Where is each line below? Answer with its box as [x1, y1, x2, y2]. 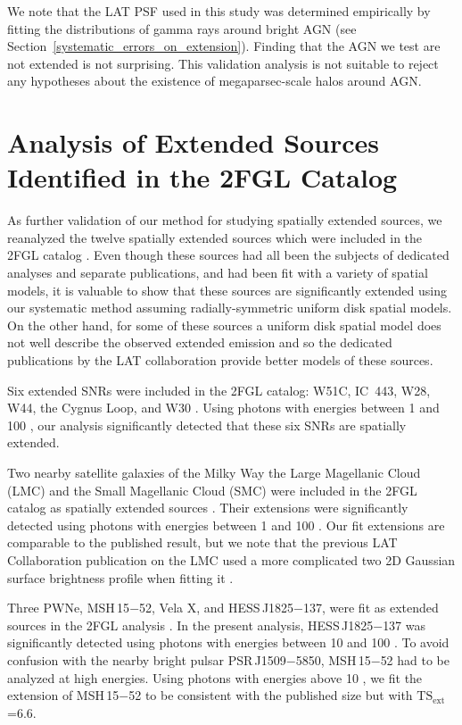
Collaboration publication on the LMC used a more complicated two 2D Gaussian [7, 550, 456, 569]
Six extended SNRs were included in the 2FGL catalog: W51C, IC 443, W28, [7, 380, 431, 399]
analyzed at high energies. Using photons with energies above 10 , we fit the [7, 668, 423, 687]
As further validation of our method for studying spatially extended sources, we [7, 211, 442, 229]
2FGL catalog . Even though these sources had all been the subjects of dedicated [7, 246, 450, 264]
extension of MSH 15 [7, 686, 120, 704]
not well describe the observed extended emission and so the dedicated [7, 333, 392, 352]
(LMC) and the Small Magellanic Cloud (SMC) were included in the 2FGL [7, 480, 417, 499]
